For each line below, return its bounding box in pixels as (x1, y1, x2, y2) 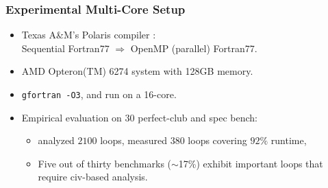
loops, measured (100, 133, 168, 148)
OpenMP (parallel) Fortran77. (130, 40, 257, 55)
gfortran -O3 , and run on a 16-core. (21, 87, 177, 101)
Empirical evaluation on (21, 110, 122, 124)
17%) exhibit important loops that (178, 156, 323, 170)
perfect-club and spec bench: (138, 110, 257, 124)
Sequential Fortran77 (21, 40, 110, 55)
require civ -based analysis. (38, 169, 148, 184)
